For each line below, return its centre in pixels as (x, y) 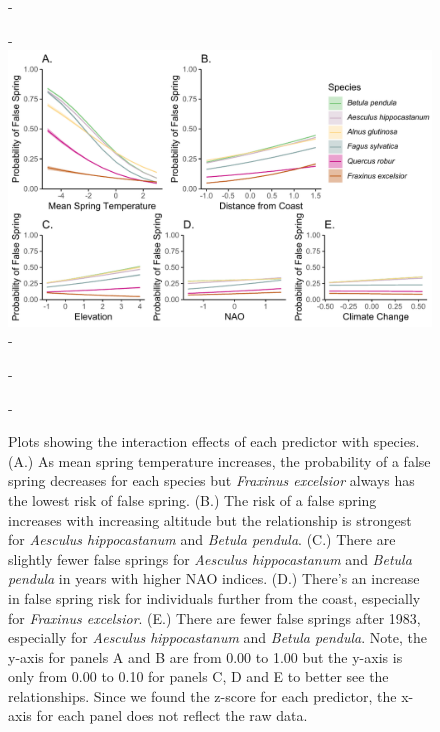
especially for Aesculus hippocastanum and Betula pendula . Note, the (217, 637)
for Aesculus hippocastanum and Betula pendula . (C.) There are (202, 539)
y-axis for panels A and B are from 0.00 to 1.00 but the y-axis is (205, 656)
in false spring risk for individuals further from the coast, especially (214, 597)
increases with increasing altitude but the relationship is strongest (210, 519)
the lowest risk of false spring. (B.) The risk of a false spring (192, 499)
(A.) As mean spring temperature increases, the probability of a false (219, 460)
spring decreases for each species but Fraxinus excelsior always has (211, 480)
